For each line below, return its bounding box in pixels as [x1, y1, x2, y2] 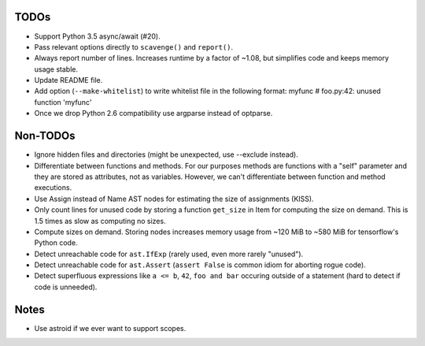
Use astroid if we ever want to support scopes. [34, 323, 187, 333]
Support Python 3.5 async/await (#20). [34, 32, 161, 41]
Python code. [34, 238, 78, 247]
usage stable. [34, 64, 79, 74]
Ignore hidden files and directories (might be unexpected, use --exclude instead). [34, 150, 298, 159]
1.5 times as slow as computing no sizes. [34, 216, 166, 225]
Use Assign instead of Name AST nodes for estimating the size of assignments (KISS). [34, 194, 314, 203]
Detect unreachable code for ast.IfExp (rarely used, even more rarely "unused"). [34, 249, 304, 259]
